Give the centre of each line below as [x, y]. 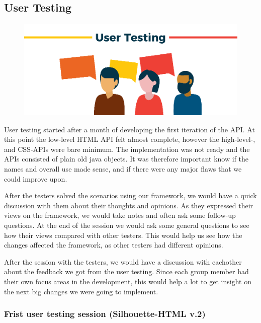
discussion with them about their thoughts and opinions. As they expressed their [129, 205]
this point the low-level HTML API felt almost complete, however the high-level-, [130, 139]
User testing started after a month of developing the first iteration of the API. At [129, 129]
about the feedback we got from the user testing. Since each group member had [126, 271]
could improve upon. [36, 178]
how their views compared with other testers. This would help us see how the [123, 235]
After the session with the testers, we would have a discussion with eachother [123, 261]
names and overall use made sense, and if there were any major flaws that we [123, 169]
